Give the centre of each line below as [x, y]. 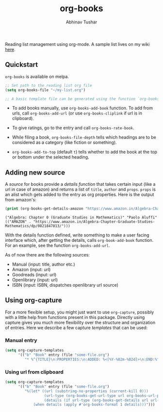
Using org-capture [33, 300]
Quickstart [22, 65]
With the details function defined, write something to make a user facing [77, 235]
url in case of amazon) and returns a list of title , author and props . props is [81, 189]
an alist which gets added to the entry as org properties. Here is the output [80, 195]
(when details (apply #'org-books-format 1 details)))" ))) [94, 405]
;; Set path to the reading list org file [49, 85]
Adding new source [35, 172]
